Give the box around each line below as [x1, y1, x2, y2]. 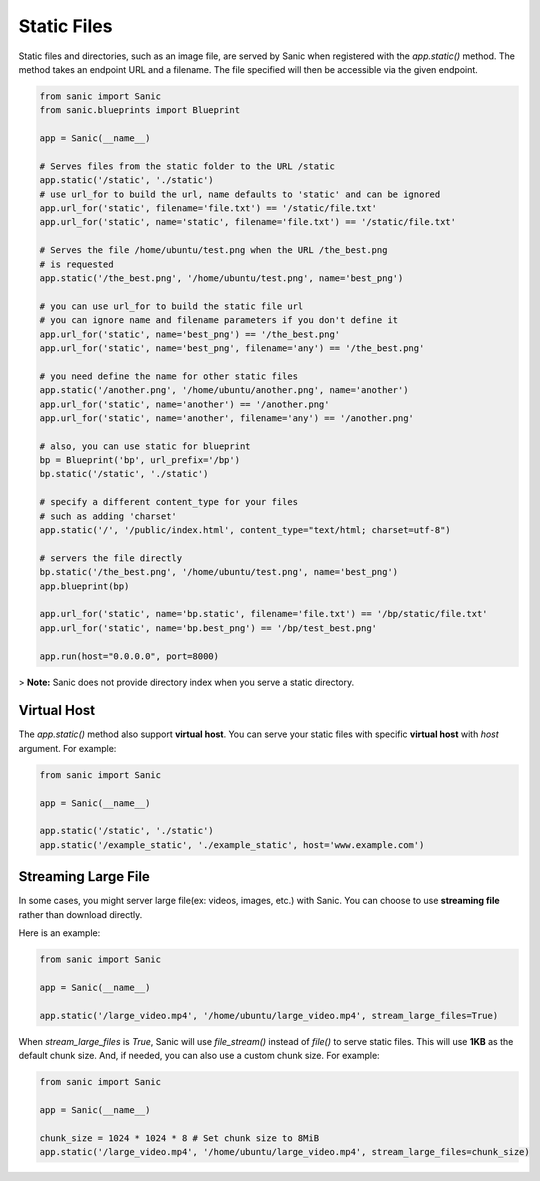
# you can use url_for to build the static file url [39, 300, 304, 312]
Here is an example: [18, 927, 101, 939]
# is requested [39, 258, 114, 270]
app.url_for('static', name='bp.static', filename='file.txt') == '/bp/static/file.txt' [39, 608, 489, 620]
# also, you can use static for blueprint [39, 440, 251, 452]
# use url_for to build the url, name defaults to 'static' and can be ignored [39, 188, 441, 200]
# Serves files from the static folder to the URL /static [39, 160, 335, 172]
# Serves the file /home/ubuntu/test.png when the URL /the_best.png [39, 245, 388, 256]
